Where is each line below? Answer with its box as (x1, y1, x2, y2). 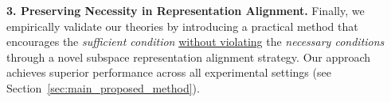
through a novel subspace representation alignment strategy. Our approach (6, 48, 371, 65)
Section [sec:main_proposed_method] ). (6, 79, 200, 96)
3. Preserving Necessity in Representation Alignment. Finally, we (6, 2, 365, 18)
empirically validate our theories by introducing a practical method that (6, 17, 358, 34)
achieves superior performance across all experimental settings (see (6, 64, 331, 81)
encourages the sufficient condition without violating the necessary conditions (6, 33, 385, 50)
